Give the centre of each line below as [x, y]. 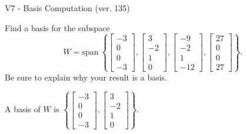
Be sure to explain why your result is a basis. [86, 77]
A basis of [23, 109]
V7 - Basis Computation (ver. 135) [67, 8]
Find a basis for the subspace [57, 27]
